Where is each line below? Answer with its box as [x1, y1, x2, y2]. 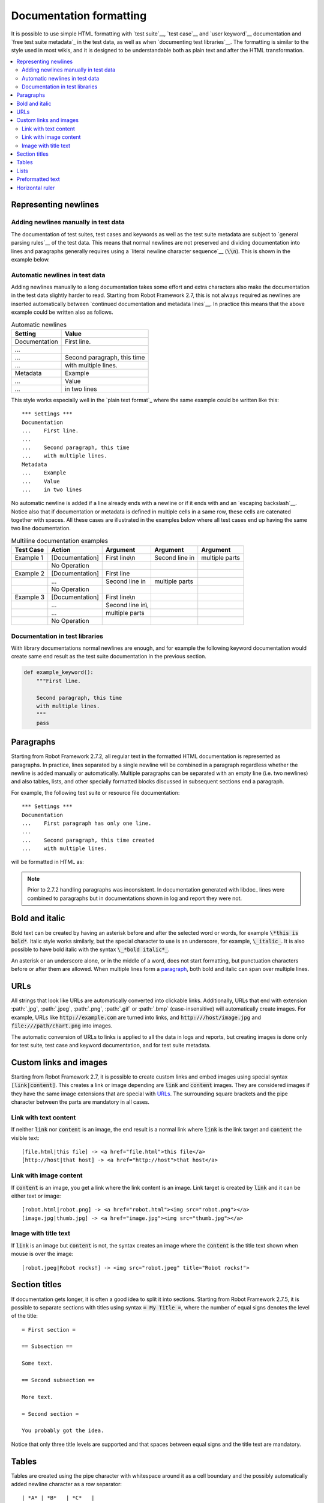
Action [51, 546, 71, 554]
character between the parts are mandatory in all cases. [11, 1098, 150, 1106]
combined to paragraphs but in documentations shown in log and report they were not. [27, 895, 242, 902]
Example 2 [14, 569, 45, 578]
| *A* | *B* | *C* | [22, 1495, 95, 1501]
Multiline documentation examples [11, 537, 109, 545]
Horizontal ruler [16, 184, 55, 191]
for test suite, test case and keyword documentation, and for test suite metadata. [11, 1041, 211, 1048]
